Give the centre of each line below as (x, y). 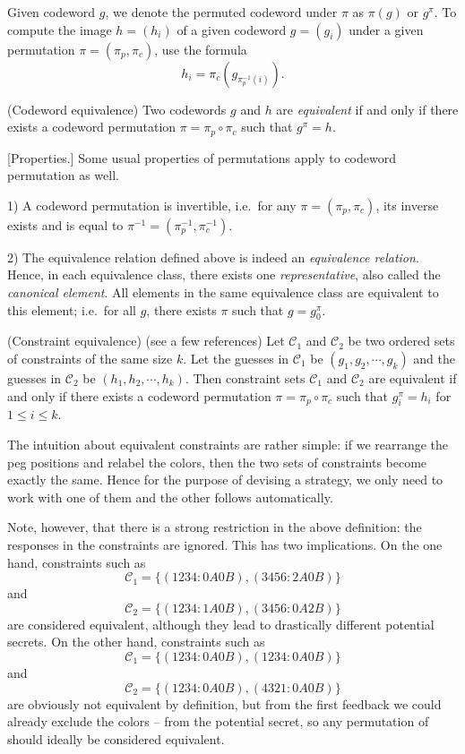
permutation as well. (63, 175)
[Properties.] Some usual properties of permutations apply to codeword (202, 157)
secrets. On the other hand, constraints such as (136, 642)
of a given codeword (232, 29)
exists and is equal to (65, 224)
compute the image (60, 29)
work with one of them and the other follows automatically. (170, 497)
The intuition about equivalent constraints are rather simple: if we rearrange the (228, 444)
